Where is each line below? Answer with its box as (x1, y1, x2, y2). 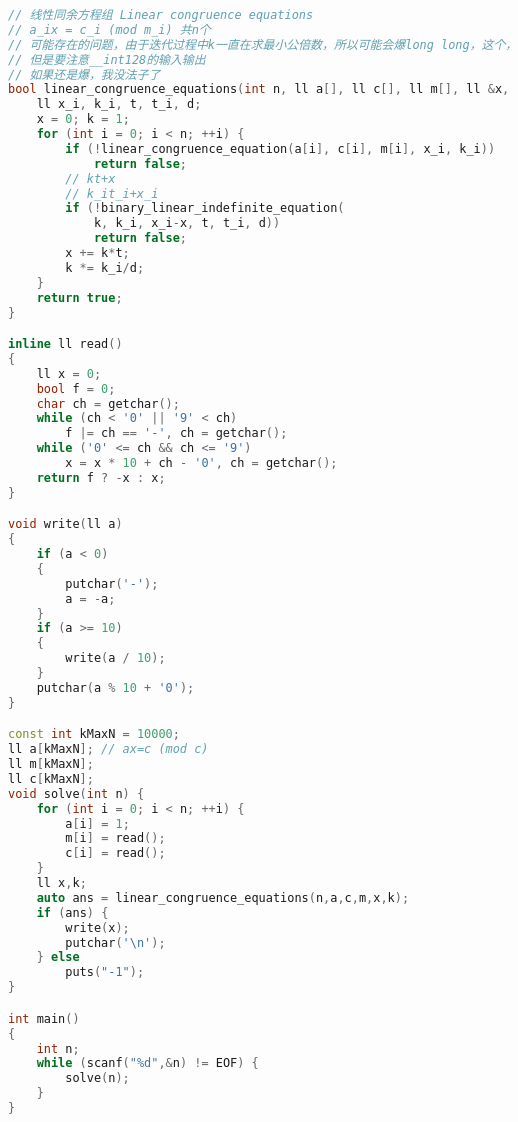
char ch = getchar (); (36, 396, 180, 411)
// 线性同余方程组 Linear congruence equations (8, 8, 314, 22)
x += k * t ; (65, 246, 130, 260)
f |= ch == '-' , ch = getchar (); (65, 426, 288, 441)
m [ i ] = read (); (65, 831, 166, 846)
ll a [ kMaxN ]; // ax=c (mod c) (8, 742, 209, 757)
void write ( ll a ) (8, 517, 123, 532)
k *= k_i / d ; (65, 260, 145, 275)
